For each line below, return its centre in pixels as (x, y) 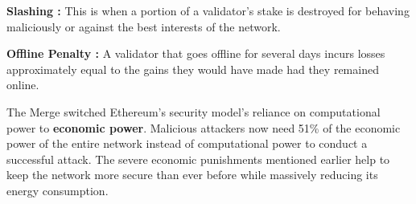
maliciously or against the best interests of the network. (144, 26)
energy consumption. (58, 190)
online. (23, 85)
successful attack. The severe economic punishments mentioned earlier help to (198, 159)
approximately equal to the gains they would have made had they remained (193, 69)
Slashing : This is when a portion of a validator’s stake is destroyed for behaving (208, 10)
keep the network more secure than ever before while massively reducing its (192, 175)
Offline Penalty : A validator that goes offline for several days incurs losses (196, 53)
